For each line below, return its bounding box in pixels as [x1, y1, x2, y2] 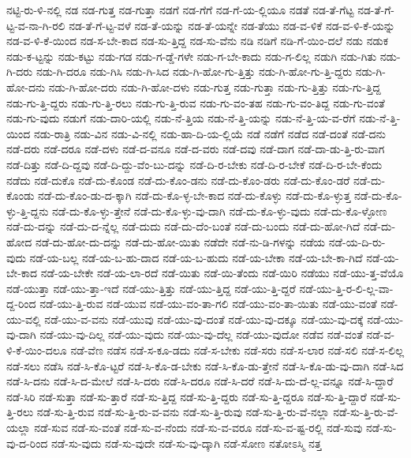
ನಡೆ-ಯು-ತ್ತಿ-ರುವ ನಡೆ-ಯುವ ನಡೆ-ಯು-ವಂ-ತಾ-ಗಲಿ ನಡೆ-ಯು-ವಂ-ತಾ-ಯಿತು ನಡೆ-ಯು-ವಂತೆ [39, 295, 377, 312]
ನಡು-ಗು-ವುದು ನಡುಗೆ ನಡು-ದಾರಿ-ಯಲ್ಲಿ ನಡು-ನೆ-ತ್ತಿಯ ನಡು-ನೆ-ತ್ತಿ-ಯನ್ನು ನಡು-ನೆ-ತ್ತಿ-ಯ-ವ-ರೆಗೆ [6, 110, 356, 126]
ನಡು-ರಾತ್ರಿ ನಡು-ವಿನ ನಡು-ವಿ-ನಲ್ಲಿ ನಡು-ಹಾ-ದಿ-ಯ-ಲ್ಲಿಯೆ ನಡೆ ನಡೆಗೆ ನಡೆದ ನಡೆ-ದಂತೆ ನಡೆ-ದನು [33, 125, 386, 141]
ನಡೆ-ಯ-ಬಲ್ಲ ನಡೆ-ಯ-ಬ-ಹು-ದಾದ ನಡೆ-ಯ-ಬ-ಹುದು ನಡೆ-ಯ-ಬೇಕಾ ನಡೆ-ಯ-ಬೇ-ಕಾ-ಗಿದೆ [29, 249, 363, 265]
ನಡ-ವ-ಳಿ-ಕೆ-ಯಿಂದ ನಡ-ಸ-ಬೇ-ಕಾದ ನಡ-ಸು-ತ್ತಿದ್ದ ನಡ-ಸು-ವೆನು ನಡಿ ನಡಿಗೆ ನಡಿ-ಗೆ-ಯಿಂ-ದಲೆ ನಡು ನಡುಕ [6, 32, 389, 49]
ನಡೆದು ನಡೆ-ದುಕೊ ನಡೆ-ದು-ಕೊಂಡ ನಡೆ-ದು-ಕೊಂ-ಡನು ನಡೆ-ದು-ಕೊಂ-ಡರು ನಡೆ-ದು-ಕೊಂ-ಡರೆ [6, 171, 350, 188]
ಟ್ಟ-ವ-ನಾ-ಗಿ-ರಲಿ [6, 17, 65, 33]
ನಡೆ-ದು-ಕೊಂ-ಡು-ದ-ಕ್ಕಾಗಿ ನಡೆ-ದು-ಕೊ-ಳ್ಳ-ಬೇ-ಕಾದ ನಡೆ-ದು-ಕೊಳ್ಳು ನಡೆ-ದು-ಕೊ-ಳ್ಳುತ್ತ [38, 187, 351, 204]
